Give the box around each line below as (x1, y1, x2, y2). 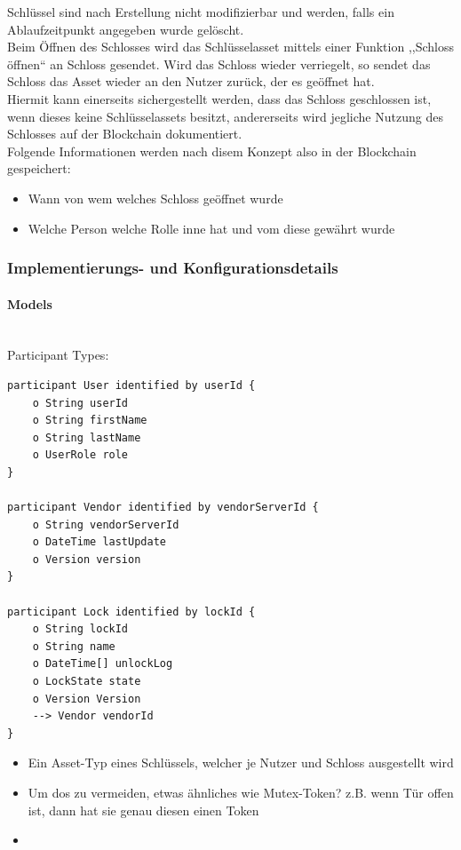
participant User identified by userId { (7, 378, 256, 392)
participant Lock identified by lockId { (7, 605, 256, 618)
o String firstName (32, 414, 147, 427)
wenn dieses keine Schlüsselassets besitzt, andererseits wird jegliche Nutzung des (7, 107, 443, 125)
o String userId (32, 396, 129, 409)
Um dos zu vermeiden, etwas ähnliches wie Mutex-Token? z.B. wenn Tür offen (28, 783, 454, 802)
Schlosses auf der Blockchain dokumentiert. (7, 124, 242, 143)
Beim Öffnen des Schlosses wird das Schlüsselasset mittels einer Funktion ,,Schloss (7, 37, 455, 56)
